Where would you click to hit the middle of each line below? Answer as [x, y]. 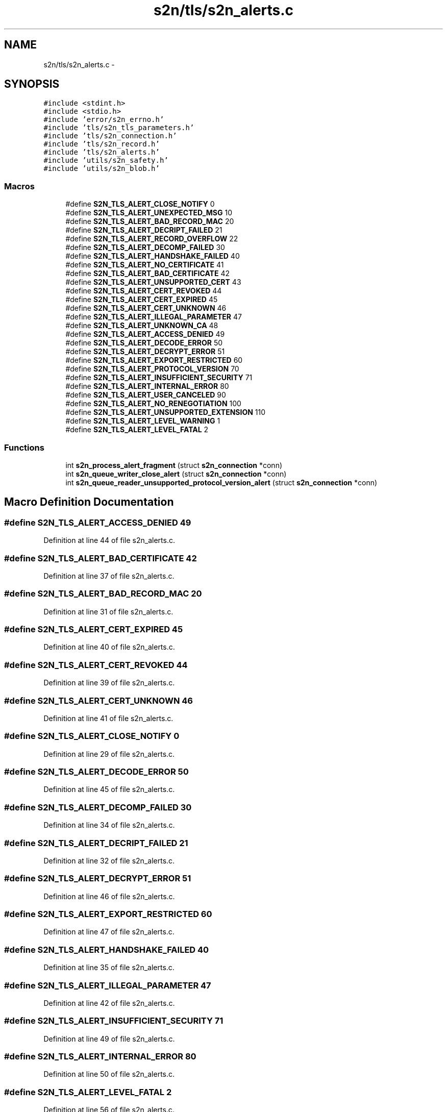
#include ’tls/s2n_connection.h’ [110, 136]
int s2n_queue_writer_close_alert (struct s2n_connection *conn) [176, 474]
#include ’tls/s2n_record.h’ [102, 144]
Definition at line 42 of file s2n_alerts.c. [109, 1003]
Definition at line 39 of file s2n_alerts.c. [109, 683]
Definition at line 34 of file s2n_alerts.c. [109, 825]
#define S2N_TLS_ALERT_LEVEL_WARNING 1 [143, 421]
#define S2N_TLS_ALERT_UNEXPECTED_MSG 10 [149, 213]
